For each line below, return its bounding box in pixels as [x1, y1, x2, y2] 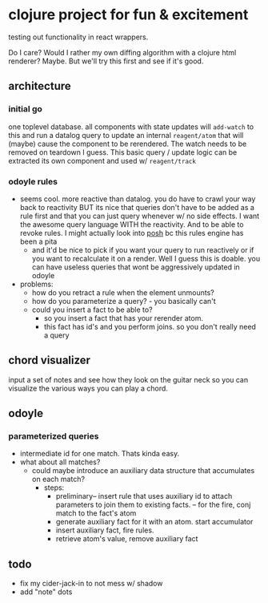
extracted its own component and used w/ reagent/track [8, 156, 196, 165]
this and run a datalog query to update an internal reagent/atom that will [8, 130, 244, 140]
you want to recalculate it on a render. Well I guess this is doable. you [31, 253, 261, 263]
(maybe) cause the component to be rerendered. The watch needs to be [8, 139, 247, 148]
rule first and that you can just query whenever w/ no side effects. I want [19, 211, 260, 221]
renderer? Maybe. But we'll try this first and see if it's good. [8, 56, 204, 66]
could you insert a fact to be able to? [31, 305, 154, 314]
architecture [8, 79, 72, 93]
